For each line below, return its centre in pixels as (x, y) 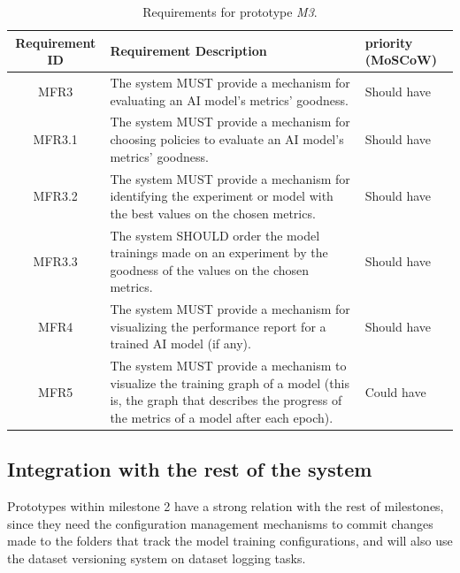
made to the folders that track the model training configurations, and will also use (230, 541)
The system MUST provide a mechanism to (228, 366)
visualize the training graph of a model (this (230, 382)
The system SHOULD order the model (215, 235)
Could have (395, 391)
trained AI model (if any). (180, 344)
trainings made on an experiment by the (219, 252)
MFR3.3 (55, 260)
